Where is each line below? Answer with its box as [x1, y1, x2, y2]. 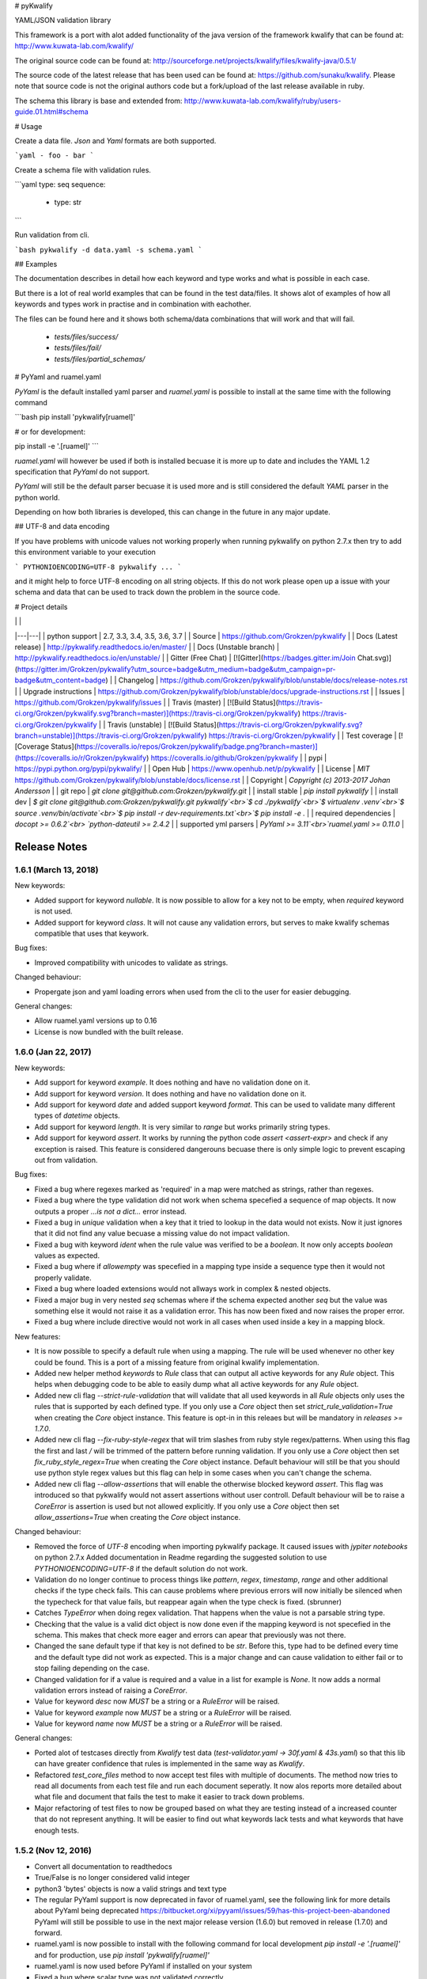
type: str [54, 198, 82, 207]
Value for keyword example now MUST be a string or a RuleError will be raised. [34, 1707, 292, 1717]
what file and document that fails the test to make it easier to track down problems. [34, 1792, 304, 1802]
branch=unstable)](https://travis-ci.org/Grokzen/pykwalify [14, 731, 205, 740]
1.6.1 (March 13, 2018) [14, 864, 99, 875]
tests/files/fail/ [54, 343, 102, 352]
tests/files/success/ [54, 332, 119, 341]
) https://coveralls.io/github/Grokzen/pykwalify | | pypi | [146, 753, 327, 762]
